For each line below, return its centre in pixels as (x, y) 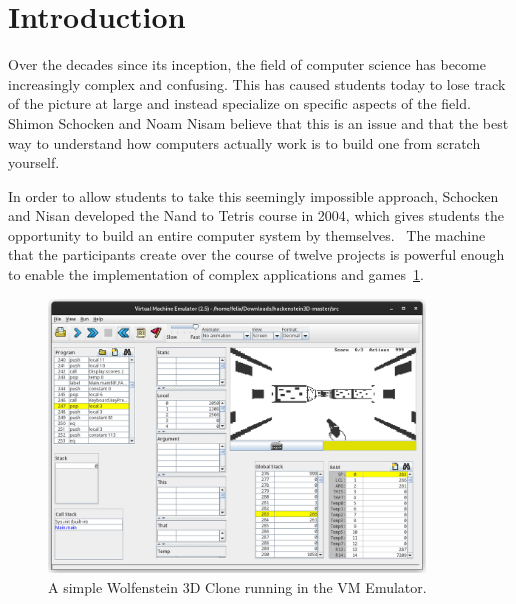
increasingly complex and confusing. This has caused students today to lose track (257, 83)
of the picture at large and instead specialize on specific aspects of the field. (239, 103)
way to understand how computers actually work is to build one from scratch (244, 142)
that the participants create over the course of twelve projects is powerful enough (256, 254)
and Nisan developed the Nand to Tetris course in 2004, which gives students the (256, 215)
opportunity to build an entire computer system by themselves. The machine (247, 234)
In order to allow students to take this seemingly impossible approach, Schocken (253, 195)
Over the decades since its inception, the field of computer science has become (247, 64)
